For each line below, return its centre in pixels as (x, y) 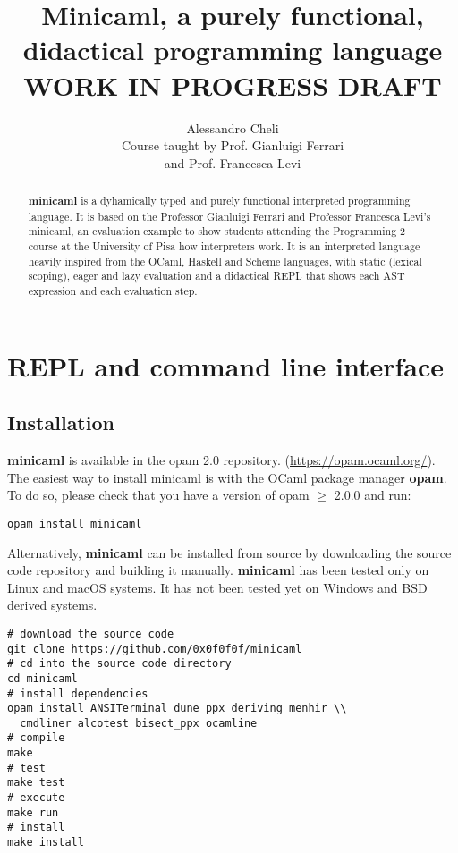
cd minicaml (42, 678)
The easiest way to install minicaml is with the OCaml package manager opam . (227, 477)
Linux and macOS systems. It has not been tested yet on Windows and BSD (217, 587)
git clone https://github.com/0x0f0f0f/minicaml (155, 649)
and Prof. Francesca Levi (233, 162)
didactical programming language (233, 50)
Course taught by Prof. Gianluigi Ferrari (233, 145)
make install (46, 843)
